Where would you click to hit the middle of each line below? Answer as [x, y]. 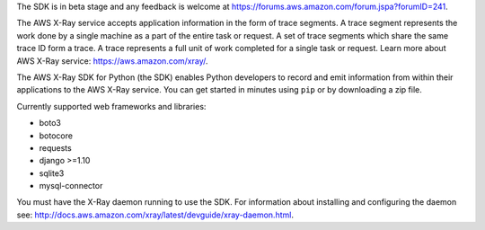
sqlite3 [52, 173]
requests [55, 147]
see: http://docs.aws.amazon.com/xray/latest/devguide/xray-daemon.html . [155, 215]
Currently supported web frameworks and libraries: [111, 106]
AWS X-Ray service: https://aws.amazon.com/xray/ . [112, 61]
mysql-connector [71, 186]
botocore [56, 136]
